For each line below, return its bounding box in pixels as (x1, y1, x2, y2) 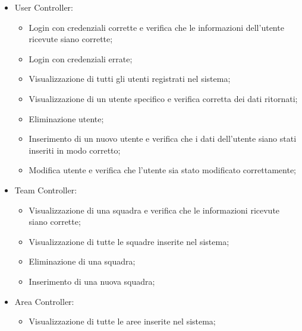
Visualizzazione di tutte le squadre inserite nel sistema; (29, 235, 229, 247)
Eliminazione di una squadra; (29, 255, 136, 268)
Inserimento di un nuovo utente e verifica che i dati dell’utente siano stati (29, 132, 297, 145)
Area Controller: (14, 295, 74, 307)
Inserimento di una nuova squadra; (29, 275, 155, 287)
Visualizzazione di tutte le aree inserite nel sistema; (29, 315, 216, 327)
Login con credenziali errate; (29, 52, 133, 65)
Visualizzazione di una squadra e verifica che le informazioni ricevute (29, 203, 280, 216)
